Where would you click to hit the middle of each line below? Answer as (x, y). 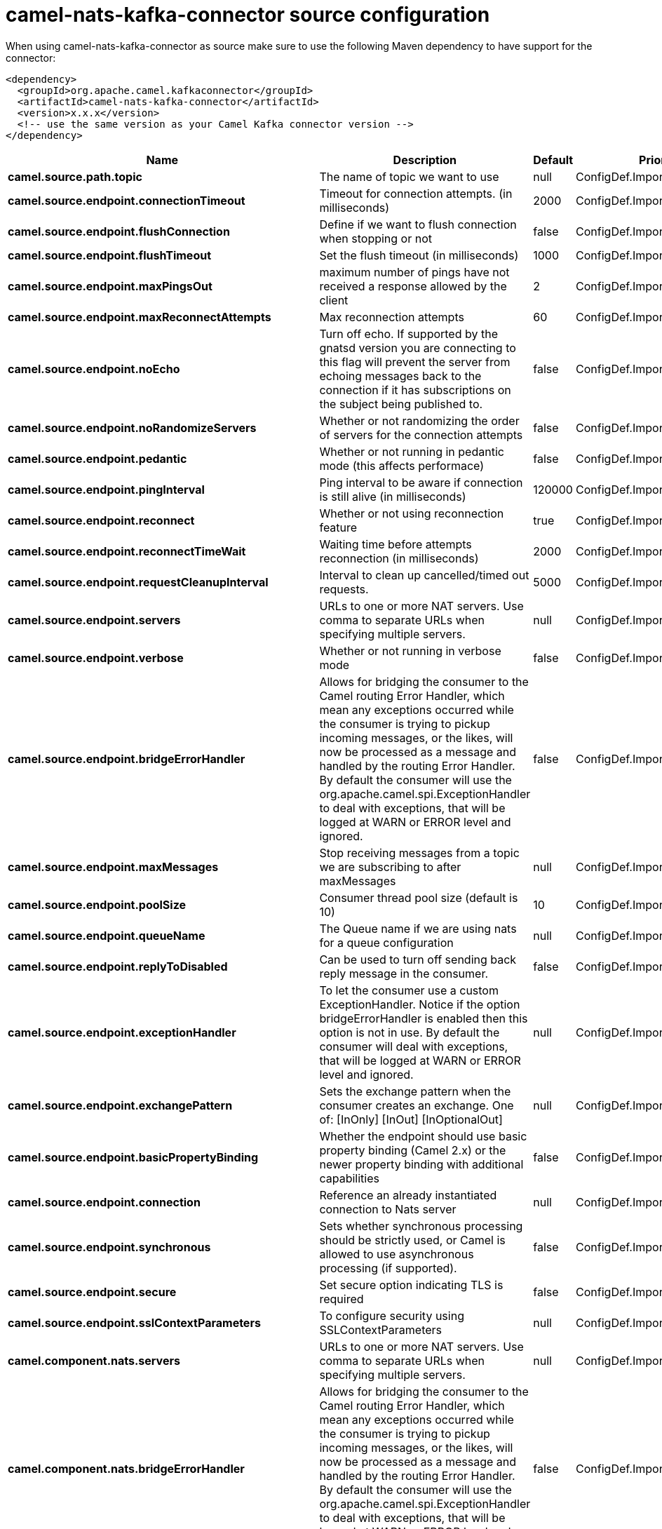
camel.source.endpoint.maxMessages (113, 867)
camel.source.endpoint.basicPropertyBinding (133, 1157)
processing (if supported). (388, 1268)
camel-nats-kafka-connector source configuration (248, 15)
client (334, 300)
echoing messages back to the (400, 376)
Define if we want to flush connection (418, 224)
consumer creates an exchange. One (417, 1105)
